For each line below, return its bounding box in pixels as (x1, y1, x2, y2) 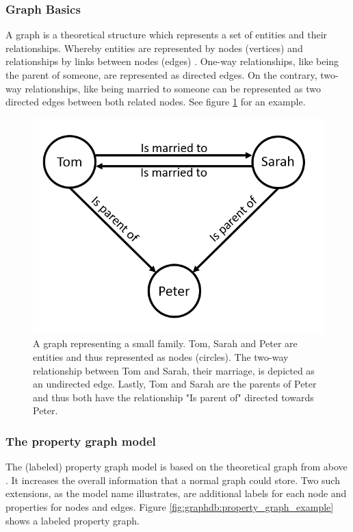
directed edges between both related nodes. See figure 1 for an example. (5, 94, 306, 109)
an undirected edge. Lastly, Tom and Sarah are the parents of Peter (33, 377, 317, 391)
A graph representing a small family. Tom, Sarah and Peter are (33, 336, 298, 351)
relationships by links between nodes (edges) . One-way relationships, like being (5, 54, 339, 68)
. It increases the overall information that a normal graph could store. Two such (5, 472, 340, 487)
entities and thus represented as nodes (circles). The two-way (33, 349, 289, 364)
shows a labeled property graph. (5, 513, 140, 527)
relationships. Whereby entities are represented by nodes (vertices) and (5, 40, 303, 55)
